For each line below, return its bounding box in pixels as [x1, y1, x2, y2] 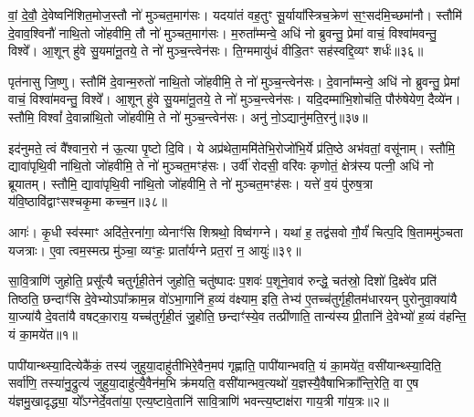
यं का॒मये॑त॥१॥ [8, 324, 78, 343]
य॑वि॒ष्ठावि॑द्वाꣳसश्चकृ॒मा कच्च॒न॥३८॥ [8, 192, 168, 211]
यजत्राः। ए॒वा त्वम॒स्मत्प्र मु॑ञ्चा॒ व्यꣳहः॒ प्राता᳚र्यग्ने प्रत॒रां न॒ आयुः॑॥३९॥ [8, 240, 301, 259]
